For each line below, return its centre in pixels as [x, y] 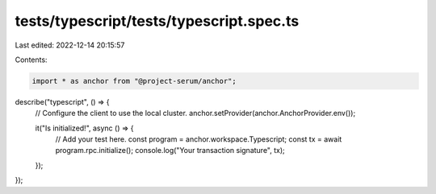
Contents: [31, 60]
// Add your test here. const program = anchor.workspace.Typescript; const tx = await [199, 139]
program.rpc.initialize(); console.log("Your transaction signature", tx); [170, 151]
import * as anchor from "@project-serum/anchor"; [134, 81]
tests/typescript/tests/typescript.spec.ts [157, 21]
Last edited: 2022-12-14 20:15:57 [70, 45]
